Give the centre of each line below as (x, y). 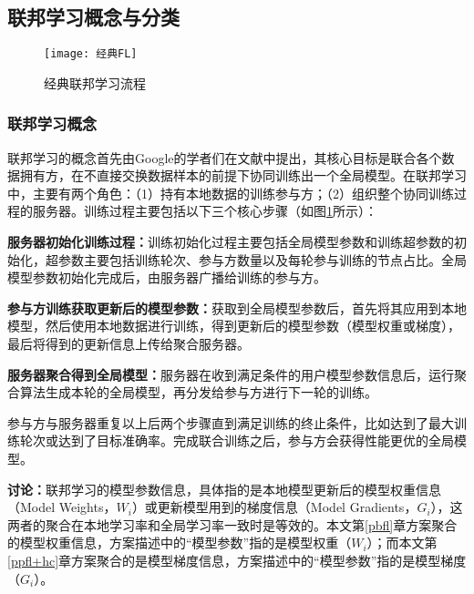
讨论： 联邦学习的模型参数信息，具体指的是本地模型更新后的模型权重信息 (224, 489)
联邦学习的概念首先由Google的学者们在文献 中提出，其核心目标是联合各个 (225, 157)
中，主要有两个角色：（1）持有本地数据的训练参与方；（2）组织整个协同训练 (231, 193)
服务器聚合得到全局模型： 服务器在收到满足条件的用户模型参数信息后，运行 (231, 374)
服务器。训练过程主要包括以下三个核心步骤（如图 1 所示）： (205, 211)
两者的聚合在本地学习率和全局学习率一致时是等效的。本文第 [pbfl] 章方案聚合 (232, 524)
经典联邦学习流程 (95, 82)
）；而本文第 (402, 543)
